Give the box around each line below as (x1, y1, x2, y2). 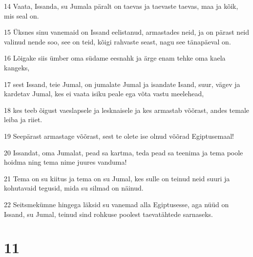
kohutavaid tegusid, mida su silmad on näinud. (4, 183, 144, 193)
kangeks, (4, 62, 30, 72)
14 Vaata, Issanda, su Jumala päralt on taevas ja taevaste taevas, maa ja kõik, (4, 1, 238, 11)
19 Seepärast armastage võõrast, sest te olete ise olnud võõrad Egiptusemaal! (4, 130, 234, 141)
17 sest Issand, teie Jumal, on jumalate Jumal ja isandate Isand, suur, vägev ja (4, 79, 240, 89)
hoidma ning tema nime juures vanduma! (4, 157, 127, 167)
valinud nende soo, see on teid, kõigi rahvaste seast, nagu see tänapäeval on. (4, 36, 231, 46)
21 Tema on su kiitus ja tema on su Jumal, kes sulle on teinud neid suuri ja (4, 173, 230, 183)
